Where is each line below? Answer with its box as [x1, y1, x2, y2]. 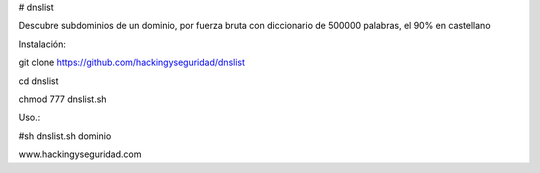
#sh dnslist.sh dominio [18, 130, 112, 142]
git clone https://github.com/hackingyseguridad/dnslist [18, 56, 245, 69]
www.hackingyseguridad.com [18, 148, 142, 160]
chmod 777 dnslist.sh [18, 93, 107, 105]
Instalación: [18, 38, 67, 50]
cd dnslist [18, 75, 59, 87]
